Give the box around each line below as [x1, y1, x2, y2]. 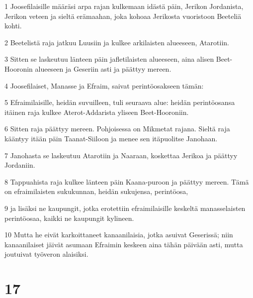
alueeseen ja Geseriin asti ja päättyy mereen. [35, 63, 171, 74]
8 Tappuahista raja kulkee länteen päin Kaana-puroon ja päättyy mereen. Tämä [4, 176, 249, 187]
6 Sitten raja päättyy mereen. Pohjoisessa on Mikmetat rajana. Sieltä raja [4, 123, 230, 134]
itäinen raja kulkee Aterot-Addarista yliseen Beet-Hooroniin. [4, 106, 189, 117]
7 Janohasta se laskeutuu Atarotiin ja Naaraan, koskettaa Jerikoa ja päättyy [4, 150, 238, 160]
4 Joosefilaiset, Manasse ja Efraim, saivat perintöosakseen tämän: [4, 80, 204, 91]
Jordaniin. [4, 160, 35, 170]
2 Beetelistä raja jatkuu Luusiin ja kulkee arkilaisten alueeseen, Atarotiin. [4, 37, 229, 47]
